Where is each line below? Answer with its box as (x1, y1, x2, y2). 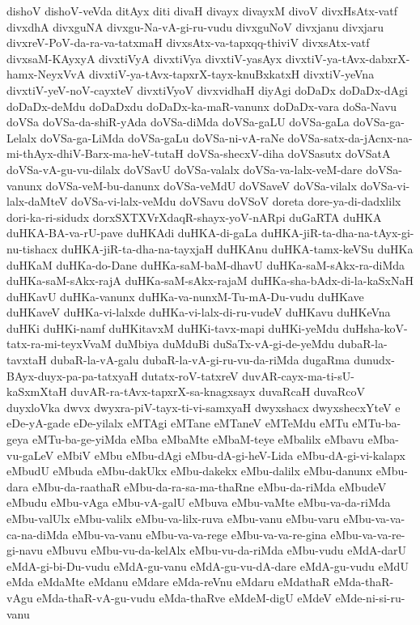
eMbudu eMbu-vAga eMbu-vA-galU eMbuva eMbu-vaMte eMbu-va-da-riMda (6, 494, 391, 511)
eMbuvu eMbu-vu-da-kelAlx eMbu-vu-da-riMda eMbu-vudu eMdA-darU (46, 542, 407, 559)
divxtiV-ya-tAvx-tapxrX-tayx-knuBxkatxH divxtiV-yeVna (88, 66, 375, 83)
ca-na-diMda (6, 525, 69, 542)
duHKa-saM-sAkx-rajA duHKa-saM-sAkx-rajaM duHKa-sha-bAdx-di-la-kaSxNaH (6, 272, 414, 289)
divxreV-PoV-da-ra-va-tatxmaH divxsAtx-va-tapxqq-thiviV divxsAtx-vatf (6, 34, 370, 51)
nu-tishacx (6, 240, 58, 257)
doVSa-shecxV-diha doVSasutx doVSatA (187, 145, 391, 162)
